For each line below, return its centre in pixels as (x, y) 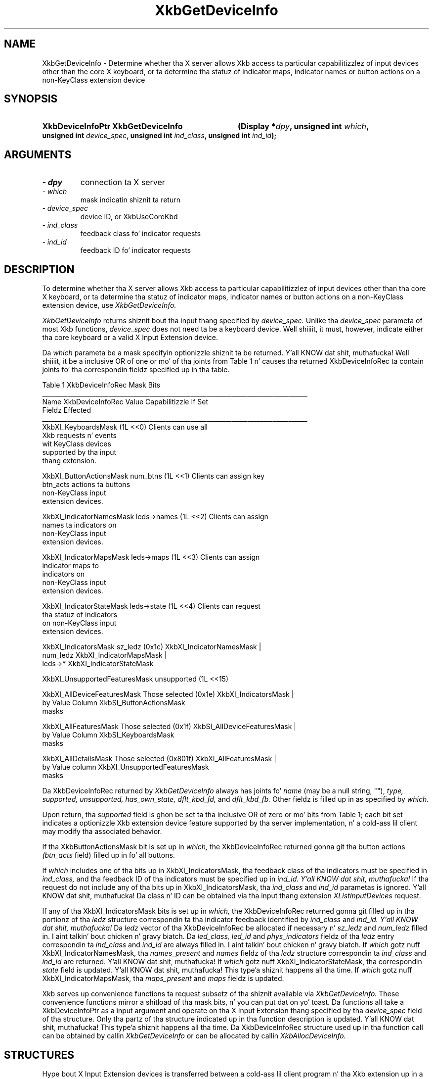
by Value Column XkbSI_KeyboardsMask (108, 735)
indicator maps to (70, 566)
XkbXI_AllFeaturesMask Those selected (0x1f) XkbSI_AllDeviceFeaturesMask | (169, 727)
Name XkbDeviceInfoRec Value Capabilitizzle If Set (125, 402)
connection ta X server (123, 182)
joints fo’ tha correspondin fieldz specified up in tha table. (136, 370)
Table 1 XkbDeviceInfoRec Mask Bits (101, 385)
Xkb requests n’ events (79, 436)
